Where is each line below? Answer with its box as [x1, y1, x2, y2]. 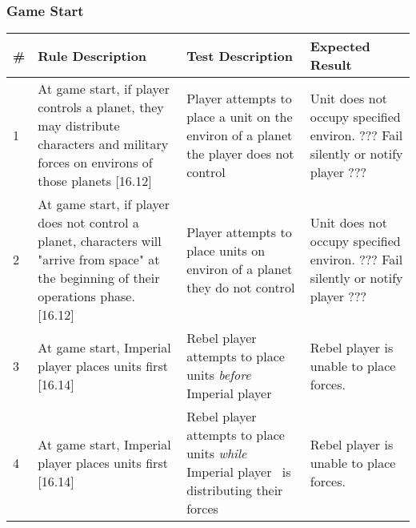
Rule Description [38, 46, 147, 65]
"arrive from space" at [38, 250, 160, 269]
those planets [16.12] [38, 171, 152, 191]
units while [186, 444, 247, 463]
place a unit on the [186, 107, 293, 126]
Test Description [186, 46, 293, 65]
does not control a [38, 213, 139, 232]
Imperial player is [186, 462, 291, 482]
